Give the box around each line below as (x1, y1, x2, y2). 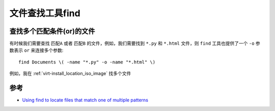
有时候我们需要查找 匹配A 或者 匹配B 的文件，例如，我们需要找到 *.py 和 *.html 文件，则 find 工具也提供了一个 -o (9, 41, 255, 47)
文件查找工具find (9, 8, 81, 19)
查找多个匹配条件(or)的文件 (9, 27, 95, 35)
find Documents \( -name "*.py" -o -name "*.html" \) (18, 59, 155, 65)
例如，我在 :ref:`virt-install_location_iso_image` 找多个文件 (9, 70, 131, 77)
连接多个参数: (35, 47, 64, 53)
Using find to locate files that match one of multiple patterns (22, 97, 149, 103)
